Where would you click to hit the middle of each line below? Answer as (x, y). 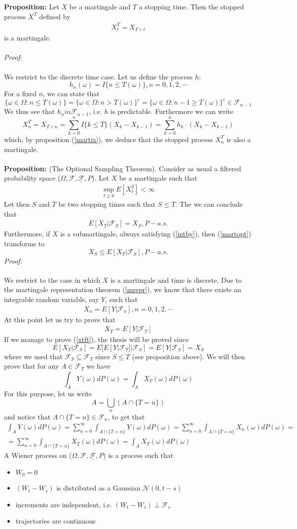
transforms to (24, 243)
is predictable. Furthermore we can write (172, 111)
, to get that (126, 416)
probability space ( (32, 178)
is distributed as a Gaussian (98, 488)
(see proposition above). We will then (188, 356)
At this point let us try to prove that (60, 319)
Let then (17, 204)
